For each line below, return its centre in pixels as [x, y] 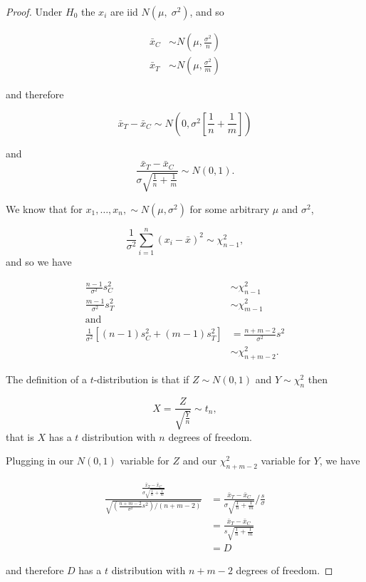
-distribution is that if [141, 379]
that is [20, 436]
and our [200, 461]
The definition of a [46, 379]
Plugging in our [40, 461]
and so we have [39, 262]
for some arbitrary [230, 208]
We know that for [44, 208]
